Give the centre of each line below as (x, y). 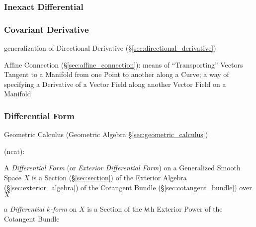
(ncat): (14, 151)
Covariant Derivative (46, 29)
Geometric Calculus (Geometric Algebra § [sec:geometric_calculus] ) (106, 134)
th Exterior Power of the (185, 209)
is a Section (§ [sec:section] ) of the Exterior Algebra (109, 178)
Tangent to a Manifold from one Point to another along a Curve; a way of (117, 74)
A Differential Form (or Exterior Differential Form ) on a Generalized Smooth (122, 168)
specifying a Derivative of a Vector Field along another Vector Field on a (115, 84)
